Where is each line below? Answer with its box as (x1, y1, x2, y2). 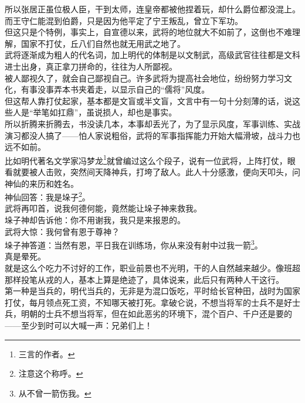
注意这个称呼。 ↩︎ (18, 367, 83, 380)
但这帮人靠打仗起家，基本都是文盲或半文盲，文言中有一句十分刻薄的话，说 (5, 94, 292, 107)
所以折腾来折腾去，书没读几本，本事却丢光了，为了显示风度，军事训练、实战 (5, 117, 300, 129)
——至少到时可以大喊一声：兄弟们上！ (5, 319, 152, 331)
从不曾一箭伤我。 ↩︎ (18, 387, 91, 399)
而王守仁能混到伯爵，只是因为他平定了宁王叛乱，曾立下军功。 (5, 14, 243, 26)
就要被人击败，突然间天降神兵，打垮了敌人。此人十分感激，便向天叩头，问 (12, 165, 300, 177)
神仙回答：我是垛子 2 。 (5, 189, 90, 203)
